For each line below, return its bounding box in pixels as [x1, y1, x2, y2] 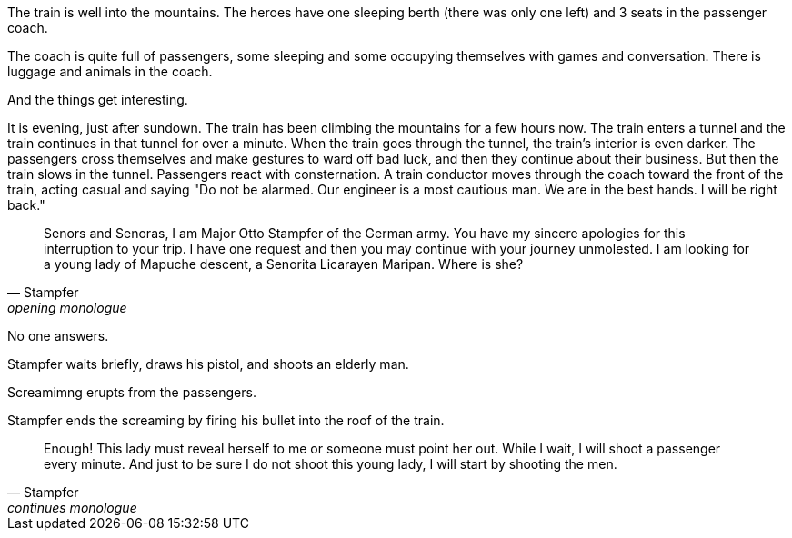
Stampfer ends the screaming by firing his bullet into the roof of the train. [7, 413, 445, 428]
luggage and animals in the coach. [7, 64, 213, 79]
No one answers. [7, 328, 109, 344]
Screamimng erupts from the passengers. [7, 384, 256, 400]
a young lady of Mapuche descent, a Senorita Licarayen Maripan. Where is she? [44, 256, 524, 272]
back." [7, 197, 45, 213]
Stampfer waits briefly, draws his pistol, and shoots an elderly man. [7, 356, 409, 372]
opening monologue [7, 300, 127, 315]
